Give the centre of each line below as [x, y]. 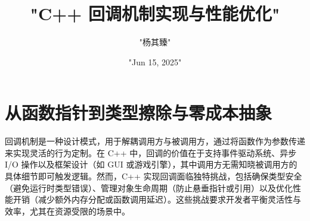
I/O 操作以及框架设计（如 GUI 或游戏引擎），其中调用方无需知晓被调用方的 [151, 164]
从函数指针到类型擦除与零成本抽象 [139, 113]
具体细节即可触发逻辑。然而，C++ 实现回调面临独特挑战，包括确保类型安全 [154, 176]
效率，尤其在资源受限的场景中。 [67, 211]
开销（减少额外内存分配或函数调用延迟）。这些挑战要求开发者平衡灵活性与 [157, 199]
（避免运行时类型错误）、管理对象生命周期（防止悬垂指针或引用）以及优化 [149, 187]
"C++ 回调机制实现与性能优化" [155, 13]
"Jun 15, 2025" [155, 61]
